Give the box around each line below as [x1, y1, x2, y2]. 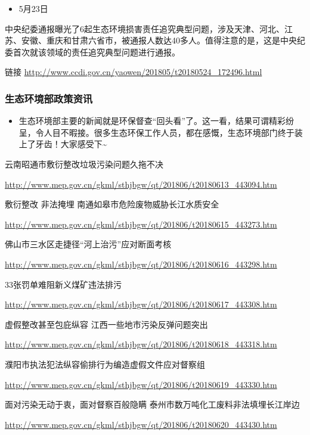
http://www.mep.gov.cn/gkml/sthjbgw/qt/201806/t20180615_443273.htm [5, 218, 277, 230]
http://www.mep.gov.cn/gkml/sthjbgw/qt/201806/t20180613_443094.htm [5, 178, 277, 190]
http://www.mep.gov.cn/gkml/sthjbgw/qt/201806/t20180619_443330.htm [5, 378, 277, 390]
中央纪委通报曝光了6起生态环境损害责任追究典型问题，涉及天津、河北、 [5, 22, 284, 35]
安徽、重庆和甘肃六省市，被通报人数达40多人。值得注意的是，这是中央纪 [21, 34, 305, 46]
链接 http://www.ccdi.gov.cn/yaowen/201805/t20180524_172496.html [5, 66, 262, 78]
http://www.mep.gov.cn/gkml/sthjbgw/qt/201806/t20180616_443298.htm [5, 257, 277, 270]
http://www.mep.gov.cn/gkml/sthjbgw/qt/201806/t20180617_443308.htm [5, 298, 277, 310]
